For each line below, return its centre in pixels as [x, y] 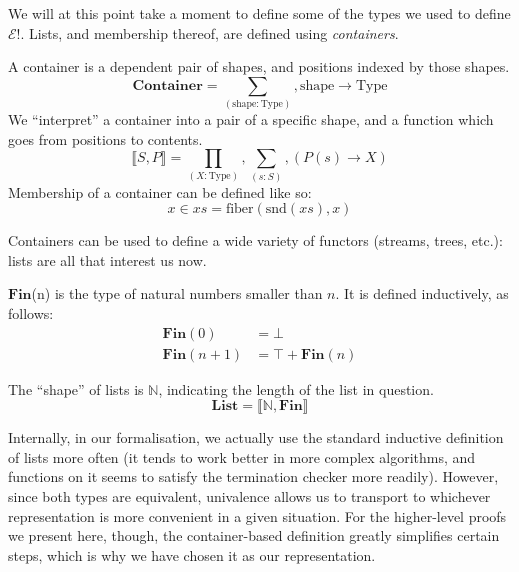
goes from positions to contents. [105, 138]
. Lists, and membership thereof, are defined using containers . [209, 32]
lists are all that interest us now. [107, 259]
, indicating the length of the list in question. [296, 388]
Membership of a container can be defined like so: [160, 191]
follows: [31, 313]
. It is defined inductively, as [422, 293]
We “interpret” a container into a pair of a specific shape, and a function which [251, 119]
